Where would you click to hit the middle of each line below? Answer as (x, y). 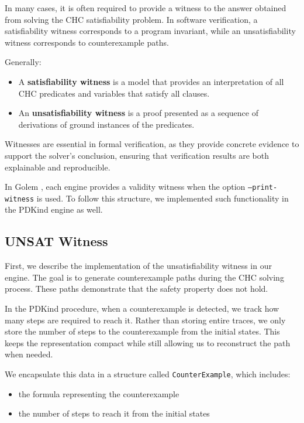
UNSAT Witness (56, 241)
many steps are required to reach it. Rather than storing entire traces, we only (145, 320)
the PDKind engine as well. (54, 209)
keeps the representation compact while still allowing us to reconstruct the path (148, 342)
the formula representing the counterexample (99, 393)
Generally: (23, 62)
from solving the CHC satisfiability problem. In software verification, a (131, 19)
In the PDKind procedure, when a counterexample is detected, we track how (142, 308)
